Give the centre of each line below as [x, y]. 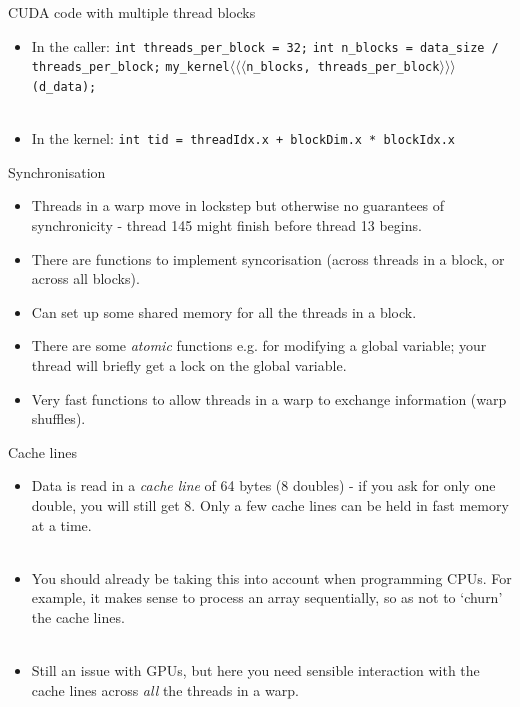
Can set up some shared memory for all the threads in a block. [224, 311]
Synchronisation [57, 171]
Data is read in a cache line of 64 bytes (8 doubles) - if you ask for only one [263, 485]
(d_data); [64, 86]
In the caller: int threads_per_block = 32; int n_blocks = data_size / [265, 45]
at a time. [61, 524]
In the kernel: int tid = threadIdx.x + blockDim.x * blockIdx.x [243, 138]
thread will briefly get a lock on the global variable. [189, 364]
